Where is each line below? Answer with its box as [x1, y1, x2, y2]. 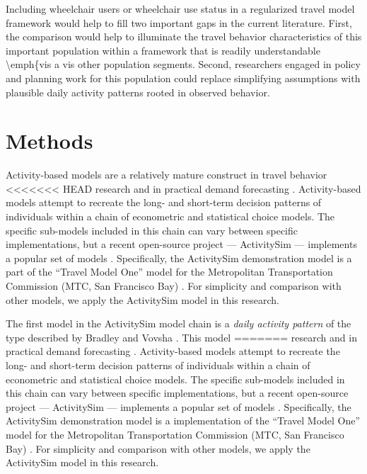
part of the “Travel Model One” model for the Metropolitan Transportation [6, 264, 333, 279]
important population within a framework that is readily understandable [6, 43, 320, 57]
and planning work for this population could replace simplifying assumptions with [6, 70, 361, 85]
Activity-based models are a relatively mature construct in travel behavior [6, 167, 327, 182]
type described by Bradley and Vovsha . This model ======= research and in [6, 329, 357, 344]
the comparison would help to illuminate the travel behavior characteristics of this [6, 29, 362, 44]
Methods [6, 126, 93, 155]
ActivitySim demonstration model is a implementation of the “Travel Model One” [6, 413, 361, 428]
